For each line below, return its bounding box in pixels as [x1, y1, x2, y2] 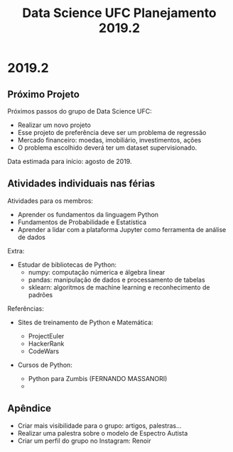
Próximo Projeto [7, 88, 80, 100]
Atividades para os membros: [7, 197, 94, 205]
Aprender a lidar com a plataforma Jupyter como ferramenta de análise [17, 225, 227, 233]
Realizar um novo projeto [17, 121, 91, 129]
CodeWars [28, 346, 59, 355]
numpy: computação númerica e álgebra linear [28, 268, 166, 276]
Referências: [7, 304, 45, 313]
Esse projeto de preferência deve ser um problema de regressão [17, 128, 207, 136]
